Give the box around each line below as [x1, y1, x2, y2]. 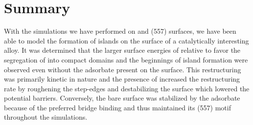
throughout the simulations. [4, 112, 88, 122]
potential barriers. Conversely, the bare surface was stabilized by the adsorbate [4, 93, 240, 103]
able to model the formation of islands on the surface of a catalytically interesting [4, 35, 249, 45]
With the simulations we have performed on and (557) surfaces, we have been [4, 26, 236, 36]
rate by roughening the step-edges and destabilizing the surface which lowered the [4, 83, 250, 93]
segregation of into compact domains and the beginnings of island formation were [4, 54, 248, 64]
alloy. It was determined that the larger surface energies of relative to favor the [4, 45, 241, 55]
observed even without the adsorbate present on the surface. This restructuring [4, 64, 241, 74]
